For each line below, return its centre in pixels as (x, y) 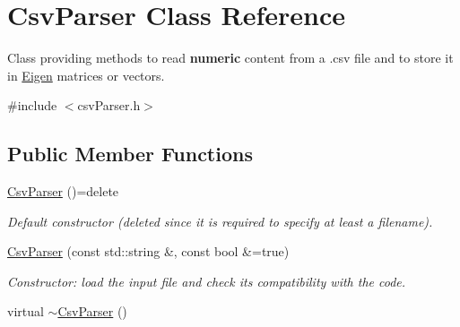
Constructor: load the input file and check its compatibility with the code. (207, 281)
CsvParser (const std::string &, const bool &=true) (148, 251)
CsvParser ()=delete (63, 191)
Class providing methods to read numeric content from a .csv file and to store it (230, 58)
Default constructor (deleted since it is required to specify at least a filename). (220, 221)
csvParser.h (109, 105)
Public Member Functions (130, 154)
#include (32, 105)
